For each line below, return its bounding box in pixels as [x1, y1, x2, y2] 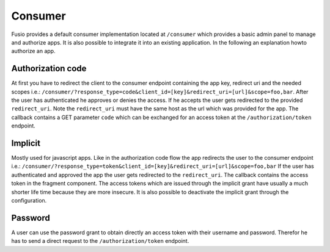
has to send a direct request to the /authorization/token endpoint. [11, 237, 189, 245]
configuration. [11, 197, 47, 204]
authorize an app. [11, 48, 56, 55]
